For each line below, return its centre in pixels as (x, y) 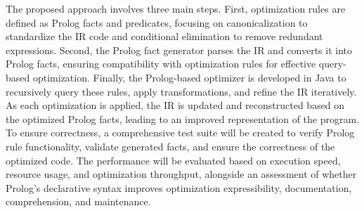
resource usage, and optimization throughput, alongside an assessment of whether (181, 174)
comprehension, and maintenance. (78, 201)
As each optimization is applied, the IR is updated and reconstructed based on (175, 105)
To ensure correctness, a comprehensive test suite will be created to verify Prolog (180, 133)
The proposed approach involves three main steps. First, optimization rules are (176, 8)
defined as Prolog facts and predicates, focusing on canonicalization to (157, 22)
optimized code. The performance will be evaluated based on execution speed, (173, 160)
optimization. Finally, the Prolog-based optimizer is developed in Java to (189, 77)
